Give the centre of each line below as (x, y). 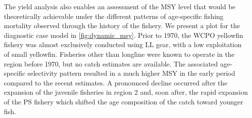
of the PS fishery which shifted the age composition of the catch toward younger (124, 101)
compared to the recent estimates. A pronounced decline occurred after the (116, 82)
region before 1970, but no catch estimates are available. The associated (111, 63)
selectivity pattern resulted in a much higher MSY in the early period (131, 73)
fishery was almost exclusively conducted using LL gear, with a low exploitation (123, 44)
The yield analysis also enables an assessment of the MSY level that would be (120, 6)
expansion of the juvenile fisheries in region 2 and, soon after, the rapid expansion (126, 92)
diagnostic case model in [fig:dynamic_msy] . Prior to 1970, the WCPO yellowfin (124, 35)
